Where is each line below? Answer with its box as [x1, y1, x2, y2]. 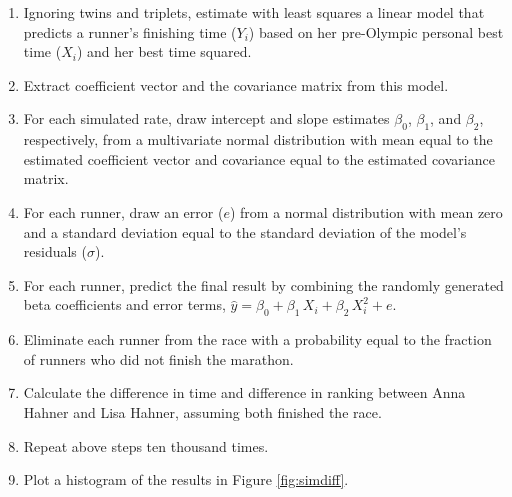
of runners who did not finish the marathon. [23, 348, 294, 369]
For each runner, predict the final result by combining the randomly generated [23, 274, 504, 295]
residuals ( [23, 241, 87, 262]
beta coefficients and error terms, [23, 294, 226, 315]
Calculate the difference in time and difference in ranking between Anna [23, 382, 466, 403]
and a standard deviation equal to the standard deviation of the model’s [23, 221, 467, 242]
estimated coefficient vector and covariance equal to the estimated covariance [23, 148, 495, 169]
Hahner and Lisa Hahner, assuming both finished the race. [23, 401, 382, 422]
